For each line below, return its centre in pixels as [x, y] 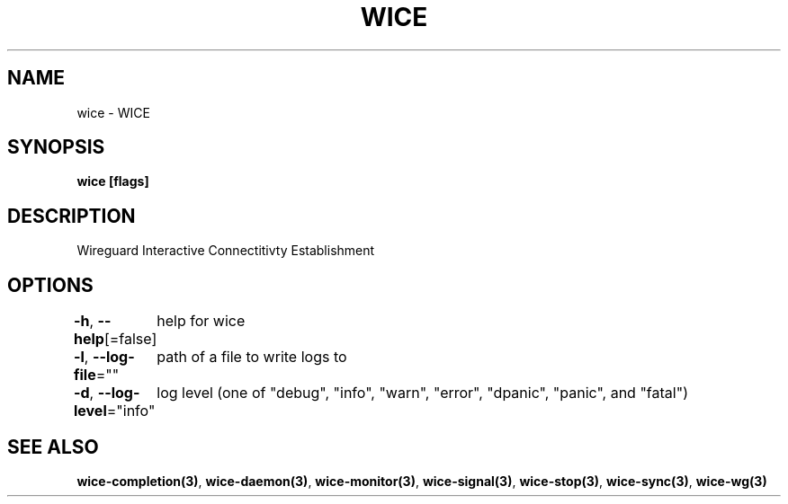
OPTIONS [50, 285]
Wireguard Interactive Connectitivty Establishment [226, 251]
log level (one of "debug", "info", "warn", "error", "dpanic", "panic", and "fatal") [422, 393]
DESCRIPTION [72, 216]
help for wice [201, 321]
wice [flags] [113, 181]
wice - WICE [113, 112]
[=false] [130, 339]
